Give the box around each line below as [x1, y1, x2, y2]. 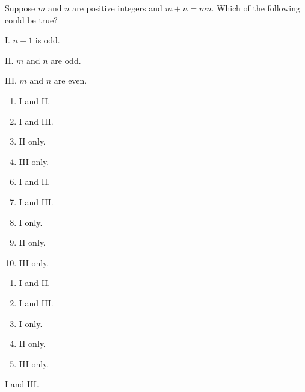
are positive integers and [72, 2, 162, 14]
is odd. [35, 34, 60, 46]
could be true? [5, 13, 58, 26]
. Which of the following [211, 2, 301, 14]
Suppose [5, 2, 35, 14]
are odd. [51, 54, 81, 66]
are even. [54, 74, 87, 87]
